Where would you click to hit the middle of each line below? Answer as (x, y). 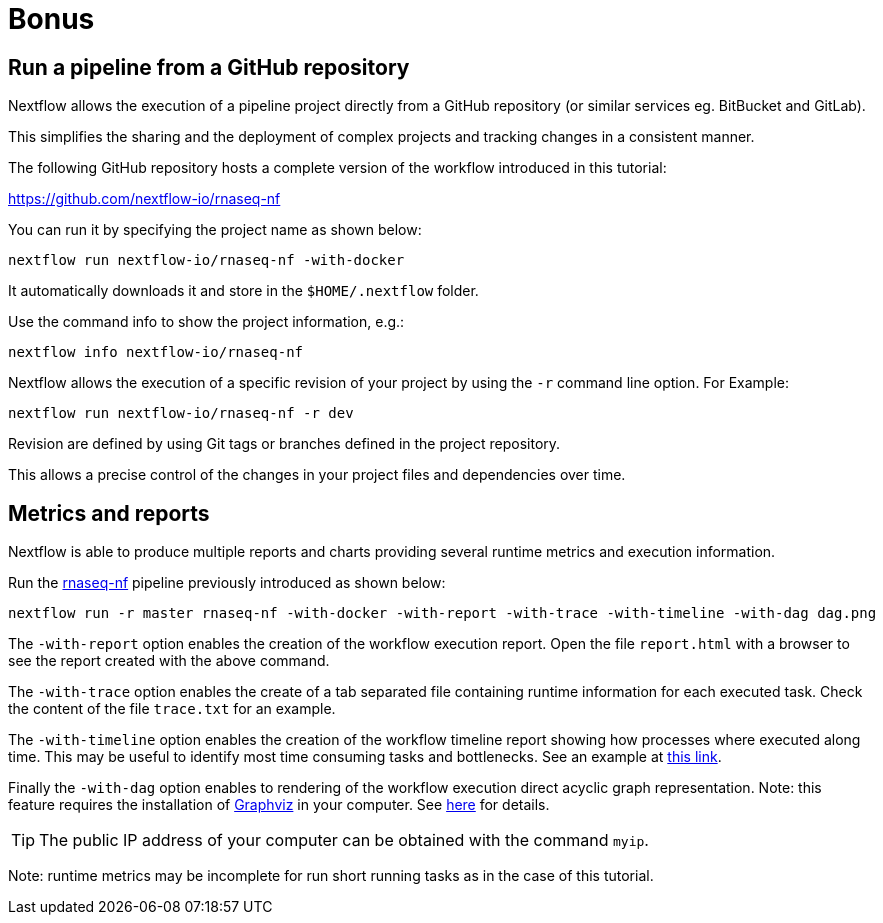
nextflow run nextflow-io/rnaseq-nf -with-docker (206, 260)
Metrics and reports (109, 513)
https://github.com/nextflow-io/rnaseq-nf (144, 199)
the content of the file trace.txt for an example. (172, 709)
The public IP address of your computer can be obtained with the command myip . (344, 840)
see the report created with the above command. (169, 661)
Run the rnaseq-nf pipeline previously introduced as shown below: (227, 583)
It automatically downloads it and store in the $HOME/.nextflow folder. (243, 291)
